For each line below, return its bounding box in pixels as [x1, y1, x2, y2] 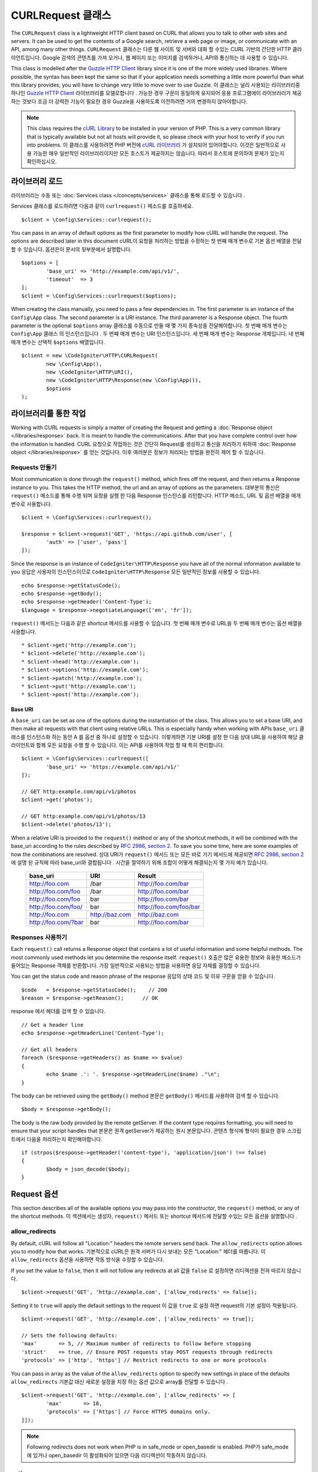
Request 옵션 [11, 1189, 58, 1199]
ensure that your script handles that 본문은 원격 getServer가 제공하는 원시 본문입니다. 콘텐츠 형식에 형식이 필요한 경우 [11, 1128, 286, 1135]
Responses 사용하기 [11, 933, 68, 941]
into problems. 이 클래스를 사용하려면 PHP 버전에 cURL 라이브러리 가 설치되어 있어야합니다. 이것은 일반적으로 [26, 141, 280, 148]
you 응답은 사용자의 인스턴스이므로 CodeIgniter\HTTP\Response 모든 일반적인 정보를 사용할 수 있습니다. [11, 568, 261, 575]
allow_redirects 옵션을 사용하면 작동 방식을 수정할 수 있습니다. [11, 1256, 164, 1263]
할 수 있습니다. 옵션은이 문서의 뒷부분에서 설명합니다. [11, 246, 132, 253]
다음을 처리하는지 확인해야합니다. [26, 1135, 102, 1142]
